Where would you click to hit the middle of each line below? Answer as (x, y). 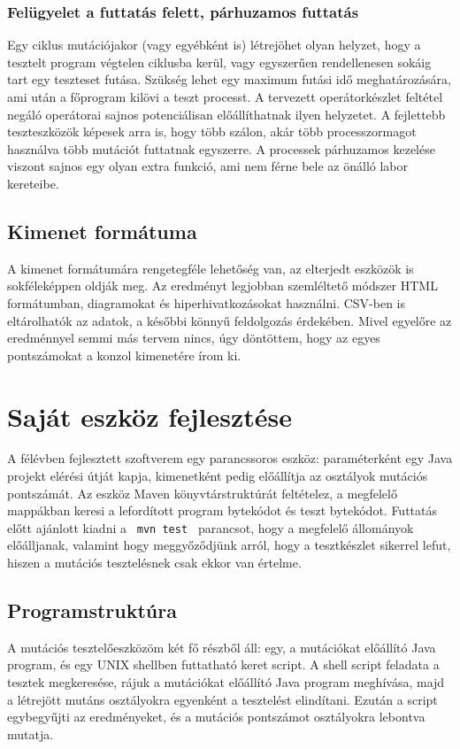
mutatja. (31, 734)
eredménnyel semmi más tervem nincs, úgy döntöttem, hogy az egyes (194, 338)
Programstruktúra (92, 610)
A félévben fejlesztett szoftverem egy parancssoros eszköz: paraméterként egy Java (230, 458)
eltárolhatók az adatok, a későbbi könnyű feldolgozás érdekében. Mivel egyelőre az (230, 320)
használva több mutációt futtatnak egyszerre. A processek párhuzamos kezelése (221, 148)
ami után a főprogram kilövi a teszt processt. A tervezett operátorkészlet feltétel (225, 97)
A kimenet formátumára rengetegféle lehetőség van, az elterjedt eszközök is (211, 268)
